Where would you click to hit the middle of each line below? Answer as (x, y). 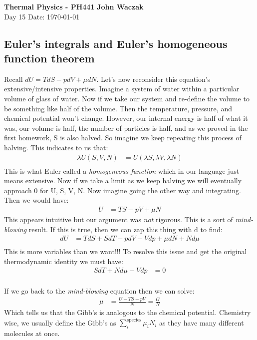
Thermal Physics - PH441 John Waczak (74, 6)
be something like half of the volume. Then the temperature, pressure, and (118, 108)
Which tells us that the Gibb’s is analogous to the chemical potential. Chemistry (128, 312)
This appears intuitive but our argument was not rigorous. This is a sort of (119, 219)
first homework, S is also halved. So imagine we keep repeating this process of (123, 138)
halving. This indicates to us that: (56, 147)
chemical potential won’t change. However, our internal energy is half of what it (126, 118)
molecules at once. (32, 333)
